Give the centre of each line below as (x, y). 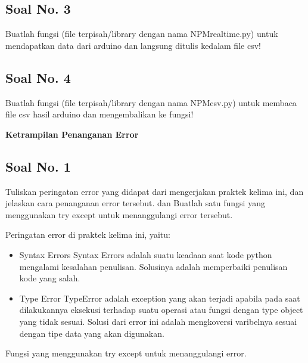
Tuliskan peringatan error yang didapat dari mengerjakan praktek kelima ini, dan (155, 191)
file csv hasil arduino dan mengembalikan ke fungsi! (99, 114)
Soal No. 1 (38, 166)
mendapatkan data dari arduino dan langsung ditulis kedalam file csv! (133, 45)
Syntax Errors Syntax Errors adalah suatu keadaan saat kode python (146, 254)
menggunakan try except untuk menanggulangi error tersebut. (119, 214)
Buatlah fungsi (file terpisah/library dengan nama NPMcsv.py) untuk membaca (151, 102)
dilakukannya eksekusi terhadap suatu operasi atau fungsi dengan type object (161, 310)
